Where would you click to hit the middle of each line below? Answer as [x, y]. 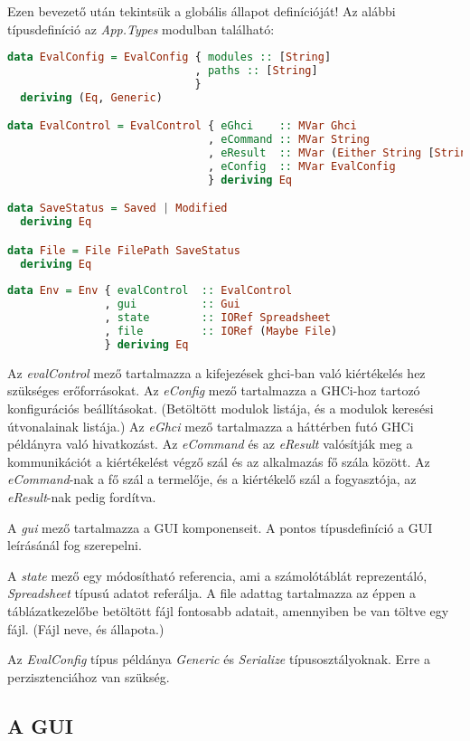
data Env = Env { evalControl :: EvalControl [150, 291]
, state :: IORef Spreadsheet [217, 318]
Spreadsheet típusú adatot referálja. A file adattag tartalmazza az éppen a [212, 593]
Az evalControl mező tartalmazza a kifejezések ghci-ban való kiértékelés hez [216, 372]
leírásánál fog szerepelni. [75, 545]
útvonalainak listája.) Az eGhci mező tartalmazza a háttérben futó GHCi [211, 426]
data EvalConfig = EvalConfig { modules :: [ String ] [169, 57]
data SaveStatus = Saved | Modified [117, 209]
